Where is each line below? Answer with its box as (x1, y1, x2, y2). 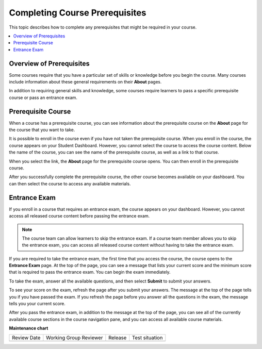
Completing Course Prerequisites (9, 7, 147, 18)
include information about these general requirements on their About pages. (9, 79, 162, 85)
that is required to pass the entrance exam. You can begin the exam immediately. (9, 269, 171, 275)
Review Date (12, 334, 41, 341)
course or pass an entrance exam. (9, 95, 78, 100)
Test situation (131, 334, 163, 341)
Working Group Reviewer (46, 334, 103, 341)
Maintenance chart (9, 325, 49, 331)
